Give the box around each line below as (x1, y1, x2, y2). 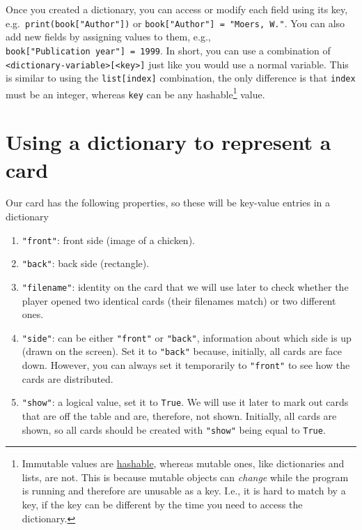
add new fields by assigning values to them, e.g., (6, 29, 211, 44)
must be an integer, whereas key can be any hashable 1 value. (6, 84, 265, 101)
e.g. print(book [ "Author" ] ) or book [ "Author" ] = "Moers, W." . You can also (6, 15, 345, 30)
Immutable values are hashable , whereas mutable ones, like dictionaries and (22, 456, 345, 471)
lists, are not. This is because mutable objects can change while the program (22, 469, 349, 484)
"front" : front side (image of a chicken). (22, 232, 195, 247)
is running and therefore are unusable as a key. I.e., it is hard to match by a (22, 483, 346, 498)
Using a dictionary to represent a (6, 128, 331, 156)
